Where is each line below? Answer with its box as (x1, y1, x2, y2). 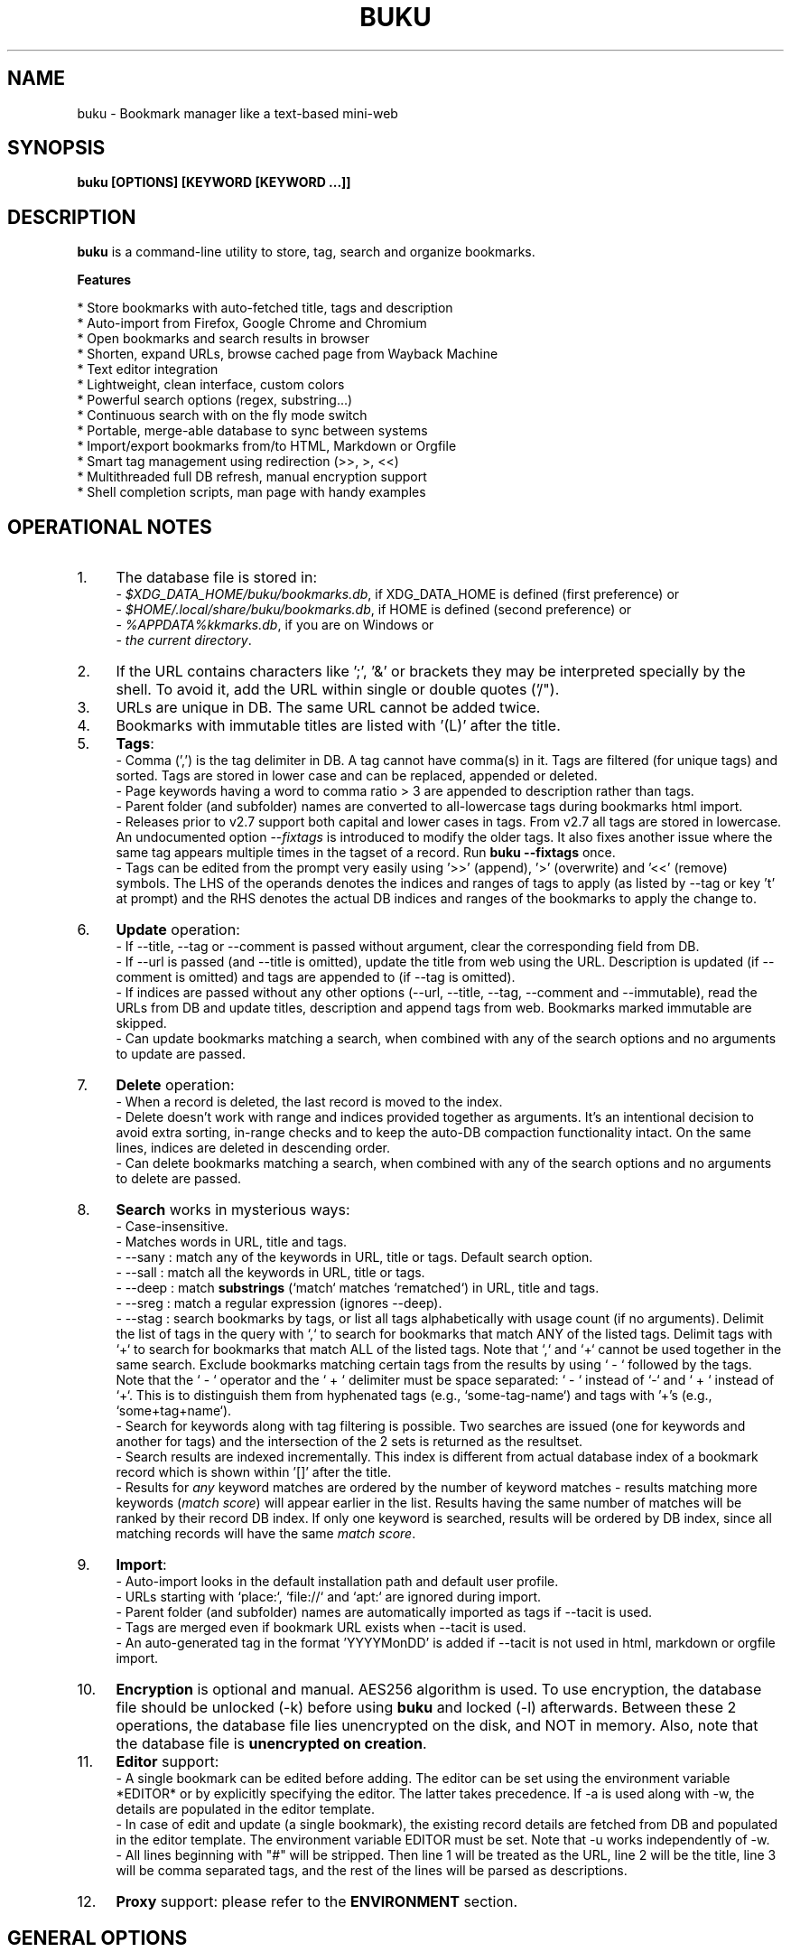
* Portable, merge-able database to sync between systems (77, 423, 428, 439)
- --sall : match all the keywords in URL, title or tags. (116, 1265, 425, 1281)
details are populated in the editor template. (116, 1801, 375, 1817)
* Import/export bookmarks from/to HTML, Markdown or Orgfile (77, 438, 457, 454)
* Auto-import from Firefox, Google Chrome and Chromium (77, 315, 427, 332)
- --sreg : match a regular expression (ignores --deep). (116, 1295, 442, 1312)
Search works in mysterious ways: (116, 1200, 350, 1219)
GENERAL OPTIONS (7, 1926, 188, 1949)
